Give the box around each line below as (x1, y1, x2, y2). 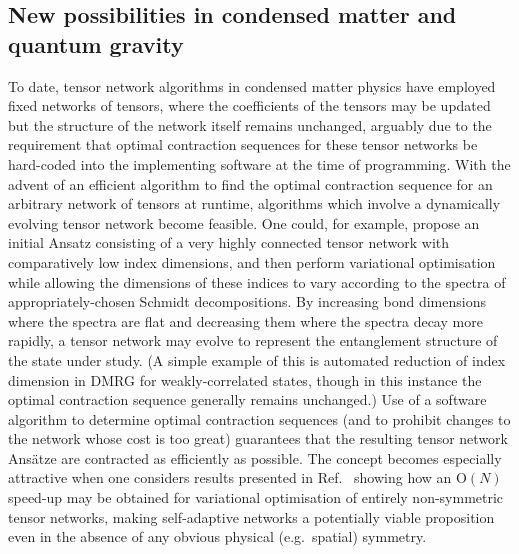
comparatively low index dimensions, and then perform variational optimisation (8, 251, 496, 272)
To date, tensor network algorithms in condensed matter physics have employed (8, 75, 496, 96)
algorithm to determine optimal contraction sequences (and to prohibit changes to (8, 408, 511, 429)
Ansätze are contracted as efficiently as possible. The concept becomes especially (8, 447, 502, 468)
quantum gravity (8, 28, 184, 59)
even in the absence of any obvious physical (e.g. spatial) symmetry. (8, 526, 427, 547)
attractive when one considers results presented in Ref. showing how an (8, 467, 452, 488)
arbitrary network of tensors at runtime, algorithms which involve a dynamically (8, 193, 501, 214)
